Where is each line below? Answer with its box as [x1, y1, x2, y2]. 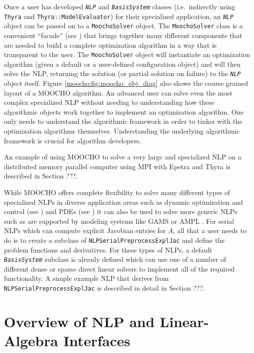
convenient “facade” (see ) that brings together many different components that [4, 30, 242, 40]
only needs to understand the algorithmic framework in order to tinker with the [4, 116, 243, 126]
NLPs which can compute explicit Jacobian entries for [4, 225, 166, 235]
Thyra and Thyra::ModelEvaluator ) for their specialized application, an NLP [4, 11, 233, 21]
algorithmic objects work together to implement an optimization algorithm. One [4, 106, 244, 117]
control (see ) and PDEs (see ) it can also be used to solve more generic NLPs [4, 206, 237, 216]
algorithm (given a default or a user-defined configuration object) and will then [4, 59, 241, 69]
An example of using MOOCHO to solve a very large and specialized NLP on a [4, 152, 242, 162]
